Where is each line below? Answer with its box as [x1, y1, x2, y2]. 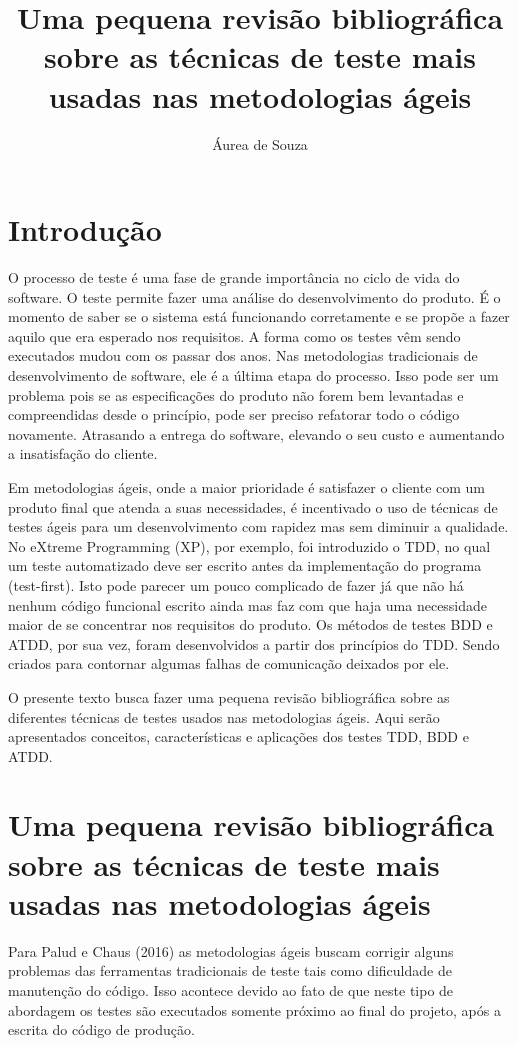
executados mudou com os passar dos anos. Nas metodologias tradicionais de [8, 345, 478, 366]
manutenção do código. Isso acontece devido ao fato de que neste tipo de [8, 979, 454, 1000]
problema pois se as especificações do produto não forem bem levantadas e [8, 384, 464, 405]
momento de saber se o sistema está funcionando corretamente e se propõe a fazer [8, 306, 510, 327]
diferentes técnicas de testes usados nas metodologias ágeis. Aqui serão [8, 706, 440, 727]
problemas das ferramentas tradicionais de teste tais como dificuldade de [8, 960, 452, 981]
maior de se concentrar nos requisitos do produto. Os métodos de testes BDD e [8, 614, 493, 635]
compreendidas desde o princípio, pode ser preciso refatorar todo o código [8, 404, 460, 425]
